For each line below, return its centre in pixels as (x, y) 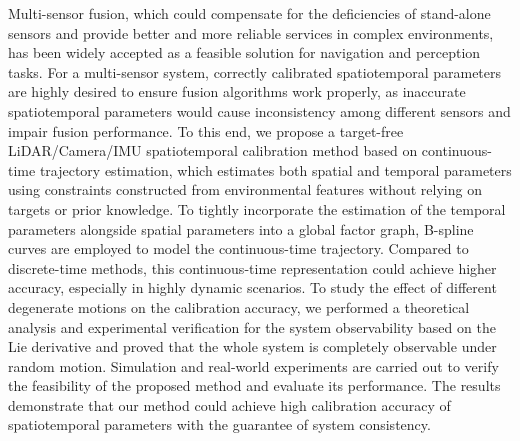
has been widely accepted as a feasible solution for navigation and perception (244, 52)
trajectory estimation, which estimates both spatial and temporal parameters (275, 169)
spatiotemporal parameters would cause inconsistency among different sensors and (259, 110)
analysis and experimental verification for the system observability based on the (252, 326)
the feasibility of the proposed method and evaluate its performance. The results (254, 385)
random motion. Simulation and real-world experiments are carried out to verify (253, 365)
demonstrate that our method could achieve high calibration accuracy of (229, 404)
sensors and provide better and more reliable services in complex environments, (251, 32)
